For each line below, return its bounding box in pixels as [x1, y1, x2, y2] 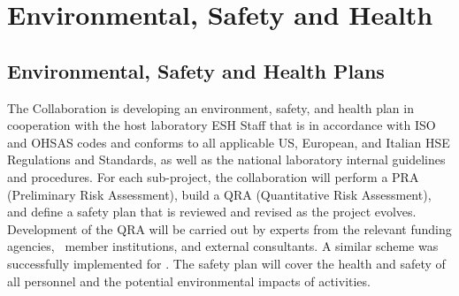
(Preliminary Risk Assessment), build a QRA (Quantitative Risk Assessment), [7, 185, 432, 203]
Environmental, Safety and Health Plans [7, 57, 385, 84]
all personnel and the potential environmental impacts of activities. [7, 271, 371, 290]
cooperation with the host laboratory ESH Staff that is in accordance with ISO [7, 116, 436, 134]
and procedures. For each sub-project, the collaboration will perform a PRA [7, 167, 419, 186]
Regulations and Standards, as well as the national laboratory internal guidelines [7, 150, 446, 169]
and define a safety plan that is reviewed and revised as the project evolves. [7, 202, 417, 221]
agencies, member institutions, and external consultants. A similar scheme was [7, 237, 439, 255]
